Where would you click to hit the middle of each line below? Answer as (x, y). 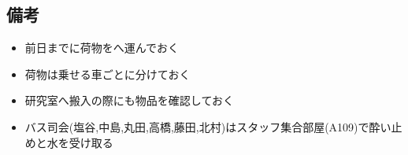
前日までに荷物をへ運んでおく (102, 48)
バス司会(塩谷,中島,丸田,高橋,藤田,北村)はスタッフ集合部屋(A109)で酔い (208, 126)
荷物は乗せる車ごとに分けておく (108, 74)
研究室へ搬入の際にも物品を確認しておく (129, 100)
